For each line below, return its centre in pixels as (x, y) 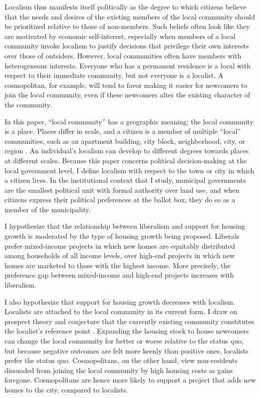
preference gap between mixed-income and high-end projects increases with (119, 275)
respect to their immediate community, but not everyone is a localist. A (114, 75)
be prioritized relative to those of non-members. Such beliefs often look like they (127, 26)
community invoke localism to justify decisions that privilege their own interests (127, 46)
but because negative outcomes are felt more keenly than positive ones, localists (127, 350)
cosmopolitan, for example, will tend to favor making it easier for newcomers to (126, 85)
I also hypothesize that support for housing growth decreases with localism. (120, 301)
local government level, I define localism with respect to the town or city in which (130, 170)
